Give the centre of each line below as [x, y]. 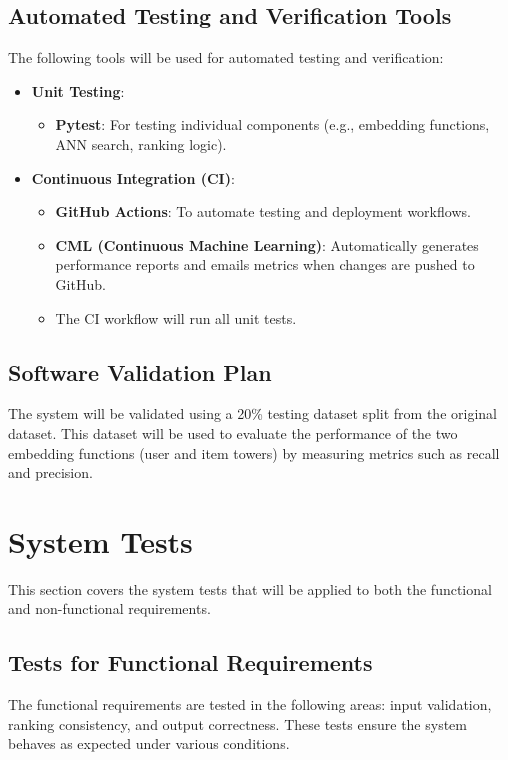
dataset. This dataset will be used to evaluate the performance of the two [233, 432]
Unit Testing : [78, 90]
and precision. [50, 472]
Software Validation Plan [140, 371]
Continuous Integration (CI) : [133, 177]
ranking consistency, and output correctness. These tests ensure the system [237, 723]
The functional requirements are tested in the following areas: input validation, [250, 704]
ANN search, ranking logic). [141, 143]
